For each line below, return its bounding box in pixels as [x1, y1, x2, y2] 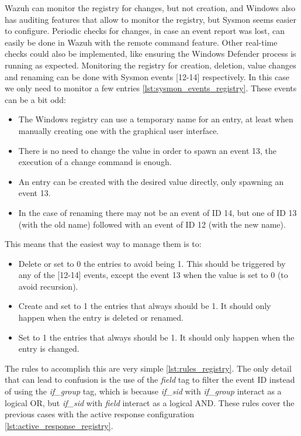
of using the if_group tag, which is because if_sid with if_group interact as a [5, 385, 282, 397]
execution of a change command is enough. [18, 156, 172, 168]
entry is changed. [18, 342, 79, 355]
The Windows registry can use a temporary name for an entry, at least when [18, 113, 293, 125]
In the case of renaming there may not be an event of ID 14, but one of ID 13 [18, 206, 297, 218]
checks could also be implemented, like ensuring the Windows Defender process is [5, 47, 296, 60]
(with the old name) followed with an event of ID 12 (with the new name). [18, 218, 286, 230]
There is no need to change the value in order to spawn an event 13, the [18, 144, 277, 156]
